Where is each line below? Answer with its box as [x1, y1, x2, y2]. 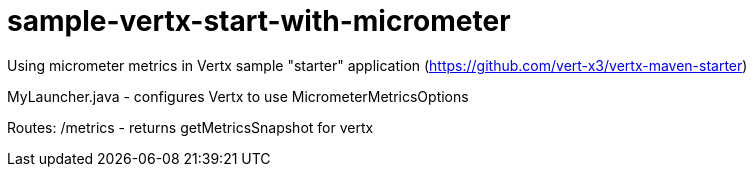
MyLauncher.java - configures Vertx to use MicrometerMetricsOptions [7, 87, 469, 105]
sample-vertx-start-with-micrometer [7, 4, 511, 38]
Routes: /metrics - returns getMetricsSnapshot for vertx [7, 118, 374, 136]
